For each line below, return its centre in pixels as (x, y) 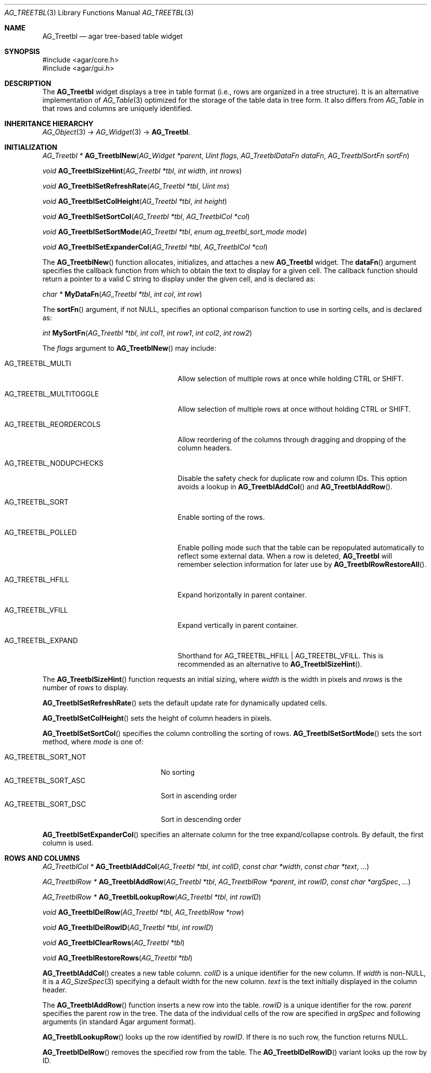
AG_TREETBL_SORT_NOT (45, 757)
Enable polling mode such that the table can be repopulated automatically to (301, 548)
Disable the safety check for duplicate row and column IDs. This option (292, 478)
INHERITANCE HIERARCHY (49, 124)
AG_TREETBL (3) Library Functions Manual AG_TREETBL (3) (99, 13)
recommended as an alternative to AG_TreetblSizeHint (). (270, 664)
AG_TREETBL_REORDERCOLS (53, 424)
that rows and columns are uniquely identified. (117, 108)
